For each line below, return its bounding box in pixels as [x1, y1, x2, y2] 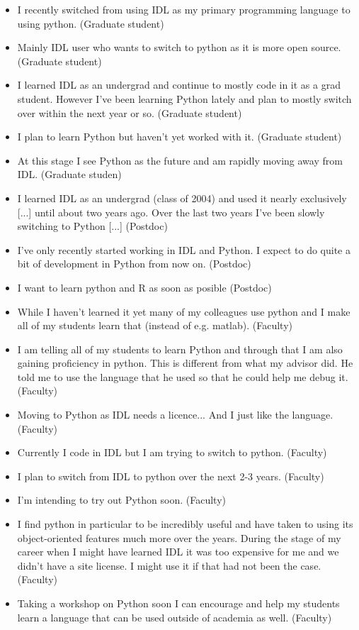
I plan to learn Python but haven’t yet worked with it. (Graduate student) [17, 129, 342, 144]
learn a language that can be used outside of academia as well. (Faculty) [17, 609, 332, 624]
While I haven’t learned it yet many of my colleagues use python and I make [17, 304, 351, 319]
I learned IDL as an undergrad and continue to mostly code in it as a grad [17, 77, 341, 92]
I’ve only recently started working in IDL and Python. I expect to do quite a [17, 242, 351, 257]
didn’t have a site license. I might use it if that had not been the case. [17, 558, 321, 573]
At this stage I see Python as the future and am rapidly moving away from [17, 153, 343, 167]
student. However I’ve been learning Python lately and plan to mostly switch [17, 91, 352, 106]
